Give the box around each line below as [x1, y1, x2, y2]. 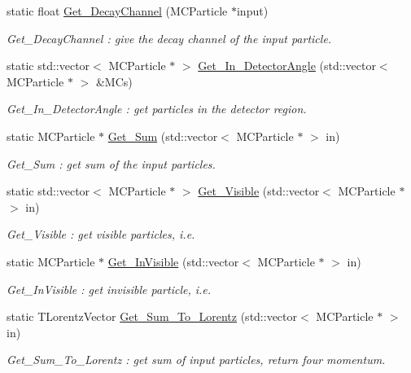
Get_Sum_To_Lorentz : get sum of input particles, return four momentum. [7, 351, 386, 368]
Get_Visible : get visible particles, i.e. [7, 226, 195, 243]
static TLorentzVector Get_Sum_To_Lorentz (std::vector [7, 308, 298, 325]
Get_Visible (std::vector [198, 182, 320, 200]
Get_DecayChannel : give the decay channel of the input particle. [7, 29, 332, 46]
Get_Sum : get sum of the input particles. [7, 155, 216, 172]
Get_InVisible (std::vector [107, 252, 239, 270]
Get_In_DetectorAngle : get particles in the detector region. [7, 100, 307, 117]
